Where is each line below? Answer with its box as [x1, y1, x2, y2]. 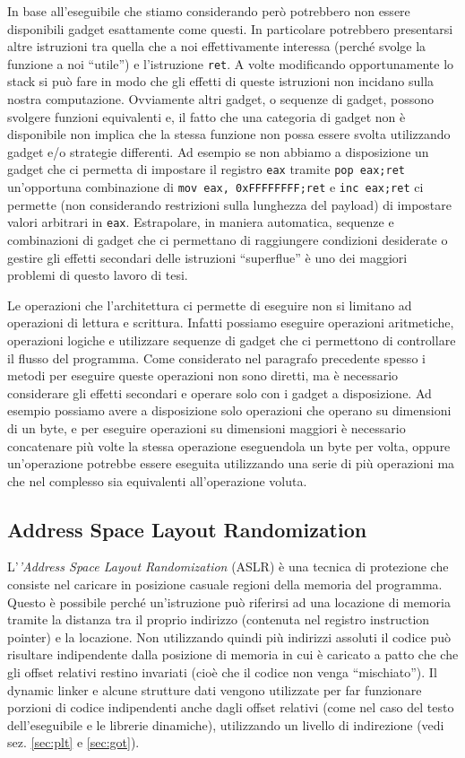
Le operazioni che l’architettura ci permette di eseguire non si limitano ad [7, 295, 412, 314]
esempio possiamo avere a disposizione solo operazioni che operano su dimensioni [7, 401, 452, 420]
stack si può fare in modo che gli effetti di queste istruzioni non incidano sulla [7, 72, 435, 91]
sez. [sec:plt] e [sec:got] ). [7, 733, 140, 752]
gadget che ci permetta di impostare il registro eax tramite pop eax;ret [7, 160, 405, 179]
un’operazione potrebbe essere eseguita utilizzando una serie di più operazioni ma [7, 454, 455, 473]
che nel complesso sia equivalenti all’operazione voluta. [7, 471, 307, 490]
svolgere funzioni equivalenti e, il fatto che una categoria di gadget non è [7, 107, 406, 126]
